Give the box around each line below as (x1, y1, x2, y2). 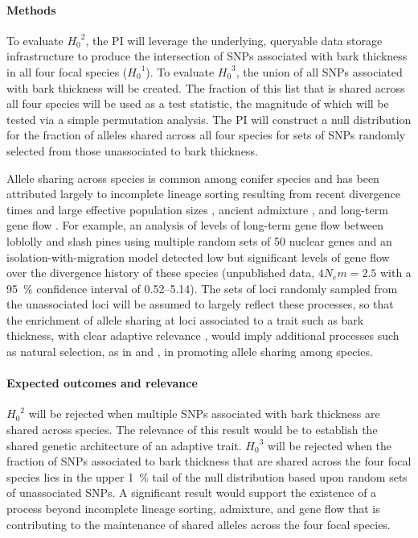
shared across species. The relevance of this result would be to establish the (6, 421, 378, 438)
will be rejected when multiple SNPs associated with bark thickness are (28, 405, 380, 422)
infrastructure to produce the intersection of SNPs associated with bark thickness (6, 48, 408, 64)
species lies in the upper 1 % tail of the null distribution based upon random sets (6, 468, 408, 485)
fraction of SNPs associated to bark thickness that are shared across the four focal (6, 453, 412, 470)
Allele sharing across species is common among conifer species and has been (6, 169, 379, 186)
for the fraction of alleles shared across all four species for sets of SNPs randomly (6, 126, 406, 143)
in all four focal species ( (6, 63, 128, 80)
